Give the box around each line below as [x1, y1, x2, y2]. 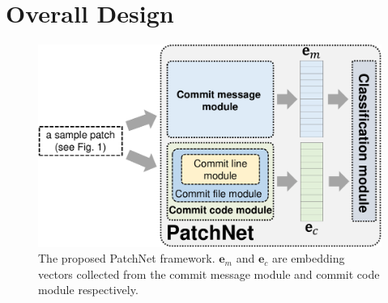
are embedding [271, 250, 345, 267]
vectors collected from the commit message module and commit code [38, 265, 380, 282]
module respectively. [38, 281, 139, 298]
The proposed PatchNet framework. [38, 250, 215, 267]
